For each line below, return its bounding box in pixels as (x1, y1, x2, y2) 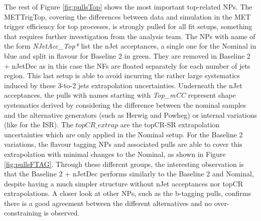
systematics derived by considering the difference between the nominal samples (4, 99, 246, 110)
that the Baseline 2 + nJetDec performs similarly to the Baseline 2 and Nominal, (4, 168, 254, 179)
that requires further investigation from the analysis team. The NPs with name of (4, 31, 255, 41)
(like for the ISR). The (4, 119, 73, 130)
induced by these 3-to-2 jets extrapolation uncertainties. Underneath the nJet (4, 80, 242, 90)
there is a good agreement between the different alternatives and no (4, 197, 212, 208)
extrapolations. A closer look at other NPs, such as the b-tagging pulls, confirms (4, 188, 251, 198)
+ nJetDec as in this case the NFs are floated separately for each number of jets (4, 60, 250, 71)
